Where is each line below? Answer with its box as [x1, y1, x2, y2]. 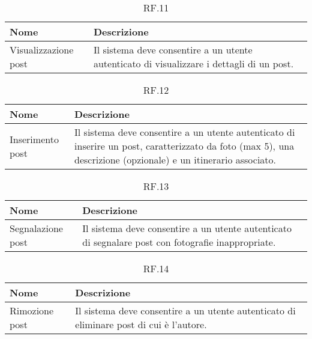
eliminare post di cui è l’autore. [75, 317, 207, 331]
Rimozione [10, 304, 54, 317]
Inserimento [10, 132, 59, 146]
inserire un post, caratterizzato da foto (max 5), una [74, 139, 295, 153]
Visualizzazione [10, 43, 74, 56]
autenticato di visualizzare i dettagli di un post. [93, 56, 294, 70]
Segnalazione [10, 221, 63, 235]
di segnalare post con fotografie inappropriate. [82, 235, 276, 249]
